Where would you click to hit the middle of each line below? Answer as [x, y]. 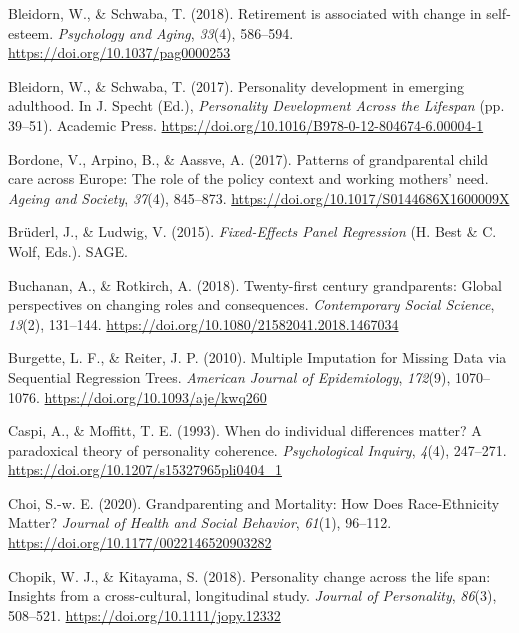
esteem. [31, 32]
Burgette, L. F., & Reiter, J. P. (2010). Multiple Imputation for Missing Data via [257, 357]
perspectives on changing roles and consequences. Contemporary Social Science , [251, 304]
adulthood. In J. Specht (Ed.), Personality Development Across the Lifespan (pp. [256, 105]
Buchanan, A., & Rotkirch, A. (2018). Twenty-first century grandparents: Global [255, 284]
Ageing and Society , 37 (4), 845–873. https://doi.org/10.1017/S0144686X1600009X [259, 197]
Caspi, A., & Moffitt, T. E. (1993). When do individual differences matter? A [245, 430]
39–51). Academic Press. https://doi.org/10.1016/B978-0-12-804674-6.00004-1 [246, 124]
